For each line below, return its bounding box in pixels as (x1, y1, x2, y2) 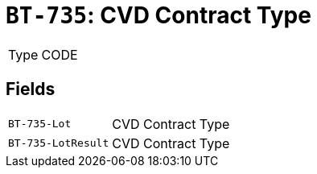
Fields (6, 79, 56, 100)
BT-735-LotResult (8, 137, 109, 150)
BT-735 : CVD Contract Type (6, 2, 311, 29)
